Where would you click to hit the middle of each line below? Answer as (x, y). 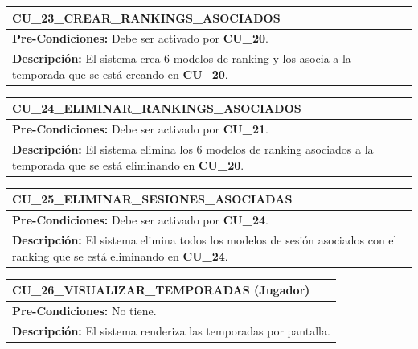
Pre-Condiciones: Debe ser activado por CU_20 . (140, 38)
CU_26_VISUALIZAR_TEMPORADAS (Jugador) (161, 290)
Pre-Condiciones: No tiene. (84, 310)
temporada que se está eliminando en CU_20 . (128, 164)
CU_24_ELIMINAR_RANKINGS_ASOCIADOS (157, 108)
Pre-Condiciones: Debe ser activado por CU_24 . (140, 220)
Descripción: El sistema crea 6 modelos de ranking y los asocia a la (182, 58)
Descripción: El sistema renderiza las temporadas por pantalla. (171, 330)
